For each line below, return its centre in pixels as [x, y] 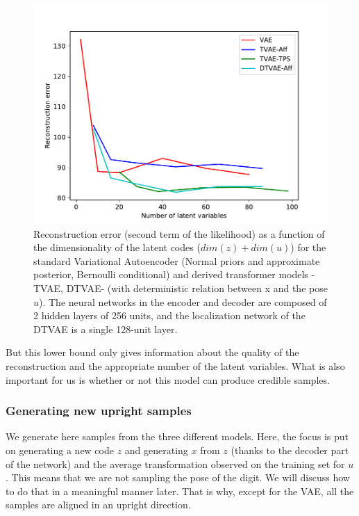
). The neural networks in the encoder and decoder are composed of [183, 301]
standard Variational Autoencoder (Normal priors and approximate [177, 260]
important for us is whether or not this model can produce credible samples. [168, 379]
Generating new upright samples [99, 411]
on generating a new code [60, 450]
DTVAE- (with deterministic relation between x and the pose [197, 288]
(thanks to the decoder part [290, 450]
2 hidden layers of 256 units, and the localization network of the [169, 315]
